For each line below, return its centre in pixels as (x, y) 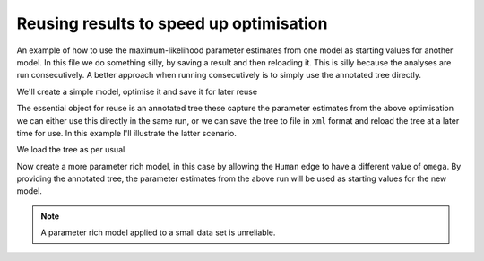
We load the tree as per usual (71, 150)
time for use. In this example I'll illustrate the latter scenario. (127, 133)
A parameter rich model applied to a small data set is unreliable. (158, 232)
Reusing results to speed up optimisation (172, 23)
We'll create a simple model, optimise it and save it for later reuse (137, 91)
